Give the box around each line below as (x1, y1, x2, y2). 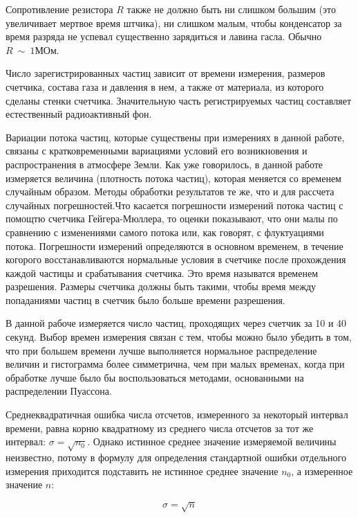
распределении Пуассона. (6, 384, 112, 398)
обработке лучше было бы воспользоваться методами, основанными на (6, 370, 304, 384)
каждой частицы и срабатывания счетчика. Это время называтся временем (6, 265, 319, 280)
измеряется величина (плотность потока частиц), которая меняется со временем (6, 170, 341, 185)
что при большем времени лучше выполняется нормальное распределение (6, 343, 317, 357)
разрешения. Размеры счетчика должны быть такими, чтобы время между (6, 279, 317, 294)
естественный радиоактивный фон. (6, 107, 152, 121)
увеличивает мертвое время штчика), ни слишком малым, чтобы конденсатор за (6, 15, 342, 30)
